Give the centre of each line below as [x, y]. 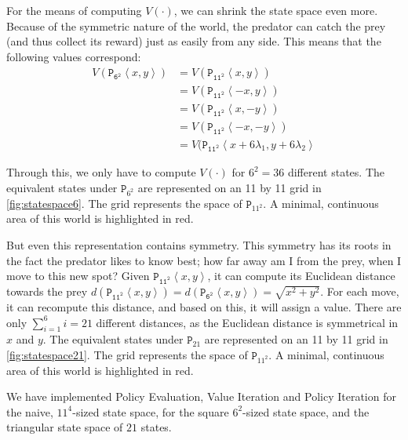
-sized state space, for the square [151, 411]
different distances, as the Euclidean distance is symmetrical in [247, 322]
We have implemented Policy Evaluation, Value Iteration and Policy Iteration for [201, 396]
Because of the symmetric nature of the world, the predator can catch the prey [196, 25]
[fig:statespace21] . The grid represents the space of [127, 354]
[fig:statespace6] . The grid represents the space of [124, 203]
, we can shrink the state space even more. [276, 10]
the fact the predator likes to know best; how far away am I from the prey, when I [204, 260]
